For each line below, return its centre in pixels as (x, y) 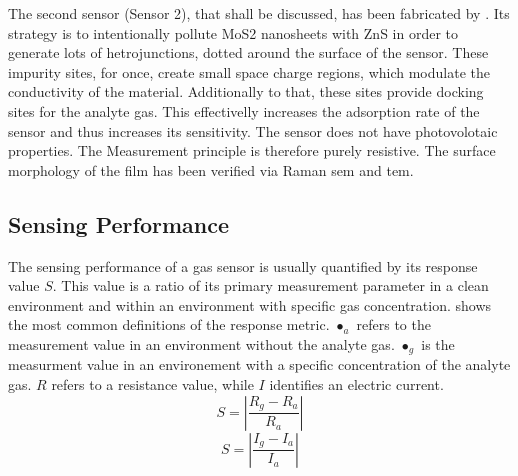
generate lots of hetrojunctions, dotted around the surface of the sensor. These (248, 52)
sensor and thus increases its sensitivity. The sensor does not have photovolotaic (253, 130)
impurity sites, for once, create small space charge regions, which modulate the (249, 71)
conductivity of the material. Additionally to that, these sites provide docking (246, 91)
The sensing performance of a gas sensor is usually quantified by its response (243, 265)
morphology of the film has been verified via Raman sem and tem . (211, 169)
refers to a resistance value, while (152, 383)
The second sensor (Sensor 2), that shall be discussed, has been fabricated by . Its (259, 13)
